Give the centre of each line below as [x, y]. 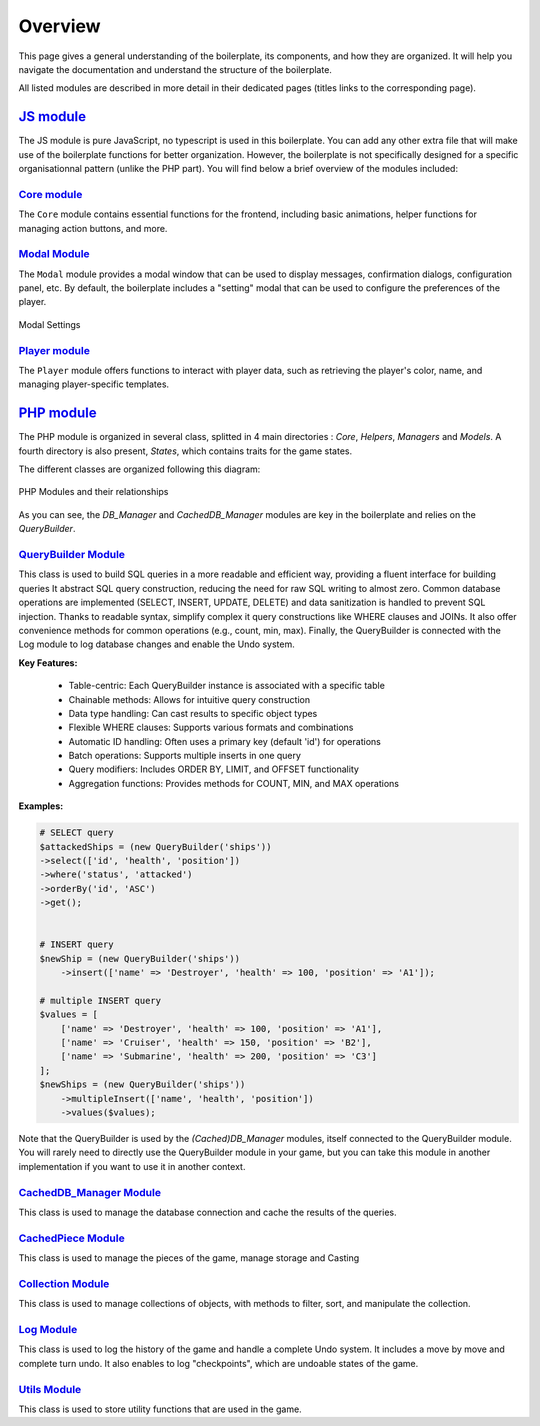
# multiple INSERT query [100, 1000]
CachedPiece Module [71, 1238]
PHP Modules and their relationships [93, 492]
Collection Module [64, 1283]
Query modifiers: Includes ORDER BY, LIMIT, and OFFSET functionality [214, 769]
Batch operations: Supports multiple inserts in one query [185, 756]
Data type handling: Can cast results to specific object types [193, 713]
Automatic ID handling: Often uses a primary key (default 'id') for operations [225, 741]
